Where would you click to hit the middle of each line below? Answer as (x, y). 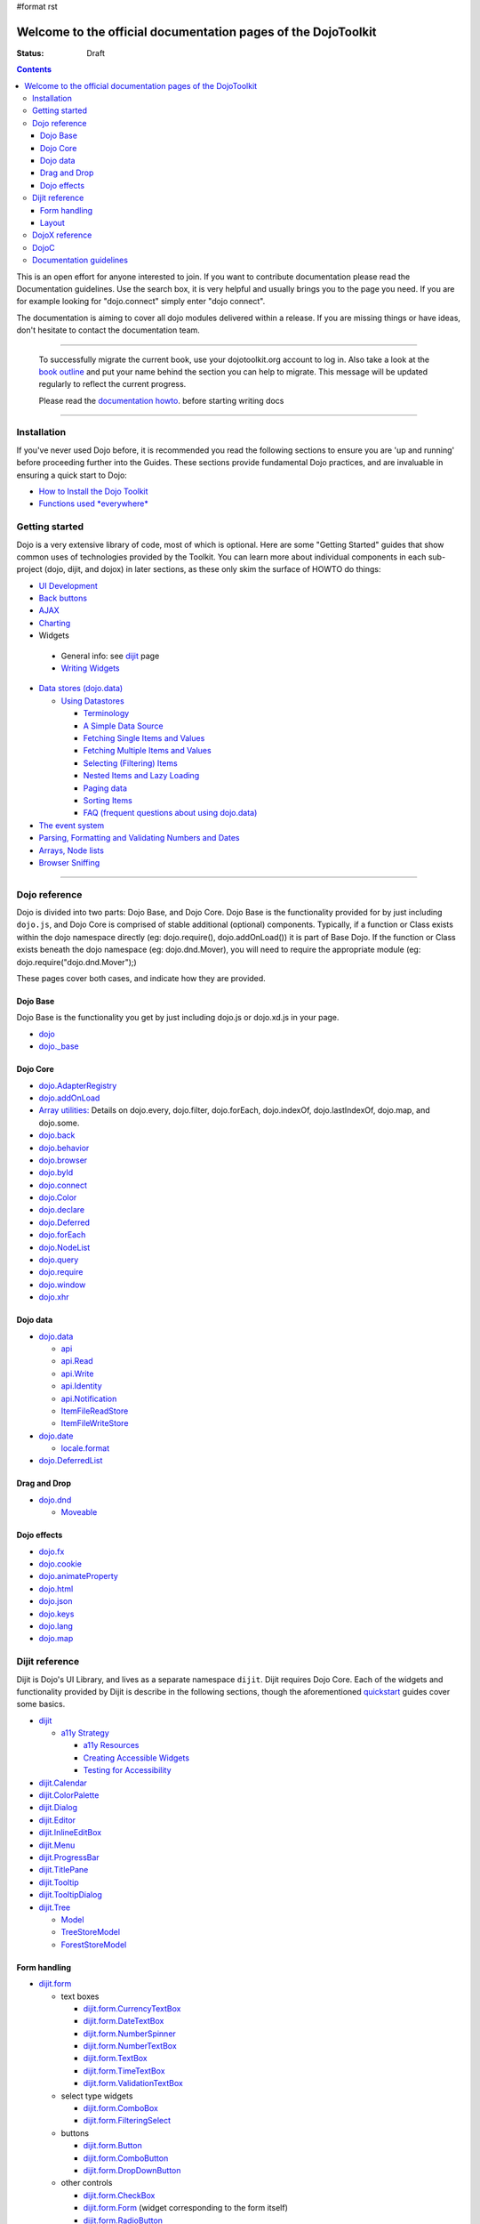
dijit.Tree (55, 1907)
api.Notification (89, 1398)
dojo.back (57, 1135)
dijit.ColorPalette (69, 1795)
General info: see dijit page (110, 656)
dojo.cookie (60, 1564)
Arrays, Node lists (71, 850)
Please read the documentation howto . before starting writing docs (161, 400)
